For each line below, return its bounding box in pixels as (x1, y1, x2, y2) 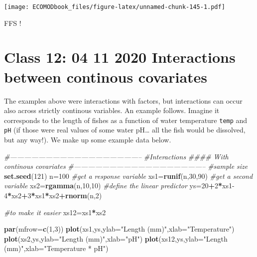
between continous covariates (4, 66, 208, 87)
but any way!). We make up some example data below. (4, 134, 171, 145)
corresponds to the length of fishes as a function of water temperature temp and (4, 115, 248, 125)
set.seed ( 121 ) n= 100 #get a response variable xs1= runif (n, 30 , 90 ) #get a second (4, 170, 253, 181)
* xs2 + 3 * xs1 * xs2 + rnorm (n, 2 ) (7, 190, 102, 201)
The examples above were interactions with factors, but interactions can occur (4, 95, 243, 106)
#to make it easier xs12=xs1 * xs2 (4, 207, 106, 217)
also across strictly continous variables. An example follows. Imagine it (4, 105, 220, 116)
